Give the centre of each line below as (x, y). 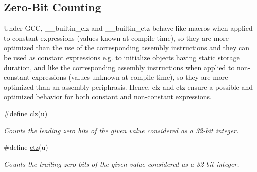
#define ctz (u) (26, 147)
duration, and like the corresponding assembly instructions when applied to (119, 67)
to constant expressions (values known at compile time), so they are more (117, 38)
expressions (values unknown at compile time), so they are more (130, 77)
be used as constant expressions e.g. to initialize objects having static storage (122, 57)
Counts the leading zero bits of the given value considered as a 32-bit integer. (121, 130)
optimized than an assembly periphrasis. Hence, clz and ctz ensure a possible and (129, 86)
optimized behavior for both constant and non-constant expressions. (108, 96)
